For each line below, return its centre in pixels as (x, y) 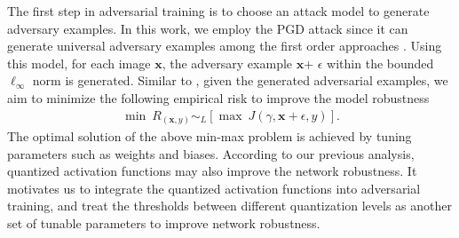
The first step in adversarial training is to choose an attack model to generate (218, 11)
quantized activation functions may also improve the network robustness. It (212, 171)
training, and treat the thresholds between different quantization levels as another (230, 206)
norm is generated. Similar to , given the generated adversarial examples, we (240, 80)
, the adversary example (227, 63)
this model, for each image (79, 63)
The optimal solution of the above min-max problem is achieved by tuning (210, 136)
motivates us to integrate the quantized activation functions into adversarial (214, 188)
